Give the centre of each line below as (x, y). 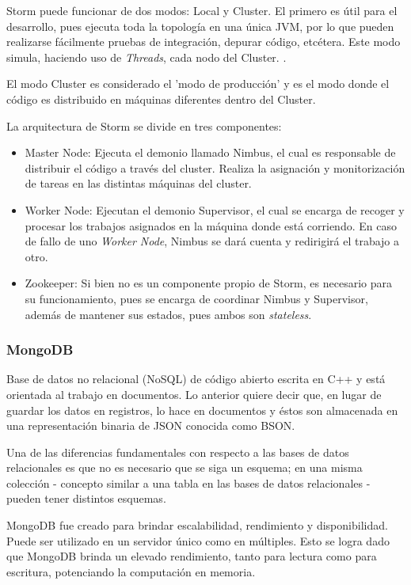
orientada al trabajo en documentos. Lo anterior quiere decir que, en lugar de (194, 394)
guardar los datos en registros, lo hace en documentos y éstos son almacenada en (202, 410)
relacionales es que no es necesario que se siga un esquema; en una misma (185, 467)
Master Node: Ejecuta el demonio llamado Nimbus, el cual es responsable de (210, 152)
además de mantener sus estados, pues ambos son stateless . (168, 314)
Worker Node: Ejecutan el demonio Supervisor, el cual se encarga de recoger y (215, 209)
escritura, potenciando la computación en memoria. (131, 571)
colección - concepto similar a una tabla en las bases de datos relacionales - (188, 482)
